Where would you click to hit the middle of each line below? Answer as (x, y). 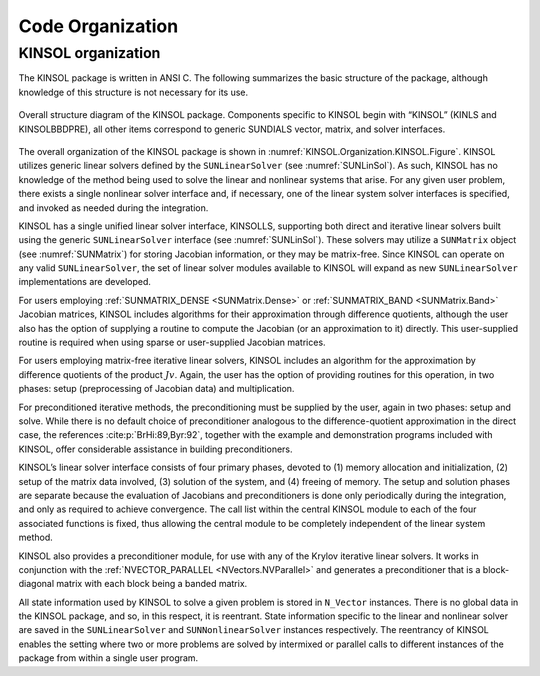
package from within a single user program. (108, 658)
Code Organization (98, 26)
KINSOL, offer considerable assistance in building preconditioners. (156, 449)
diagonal (36, 584)
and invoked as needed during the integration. (113, 207)
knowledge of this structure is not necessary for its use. (133, 92)
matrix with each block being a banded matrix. (152, 584)
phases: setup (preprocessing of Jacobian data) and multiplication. (156, 389)
